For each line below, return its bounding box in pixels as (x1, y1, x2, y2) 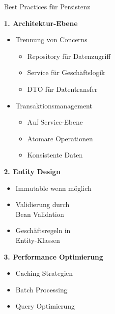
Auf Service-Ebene (27, 117, 83, 127)
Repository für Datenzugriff (27, 51, 111, 61)
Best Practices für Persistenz (4, 1, 90, 11)
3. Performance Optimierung (4, 251, 103, 262)
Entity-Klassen (15, 235, 60, 245)
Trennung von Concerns (15, 34, 87, 45)
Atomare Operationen (27, 133, 93, 143)
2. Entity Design (4, 166, 60, 176)
